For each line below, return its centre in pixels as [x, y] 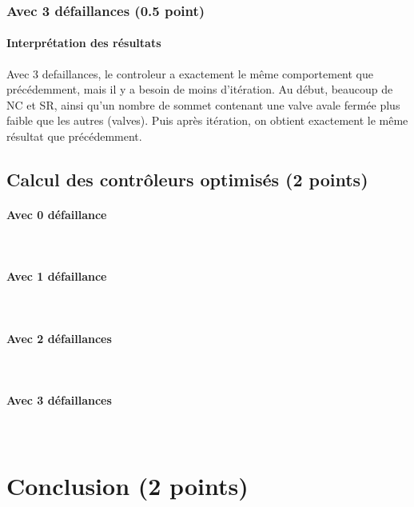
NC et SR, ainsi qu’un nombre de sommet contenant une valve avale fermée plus [203, 104]
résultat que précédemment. [74, 136]
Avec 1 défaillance [57, 276]
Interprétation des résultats [84, 43]
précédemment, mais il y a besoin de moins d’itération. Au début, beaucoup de [200, 89]
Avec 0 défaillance [57, 214]
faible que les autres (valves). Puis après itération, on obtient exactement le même [207, 120]
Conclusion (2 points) [127, 486]
